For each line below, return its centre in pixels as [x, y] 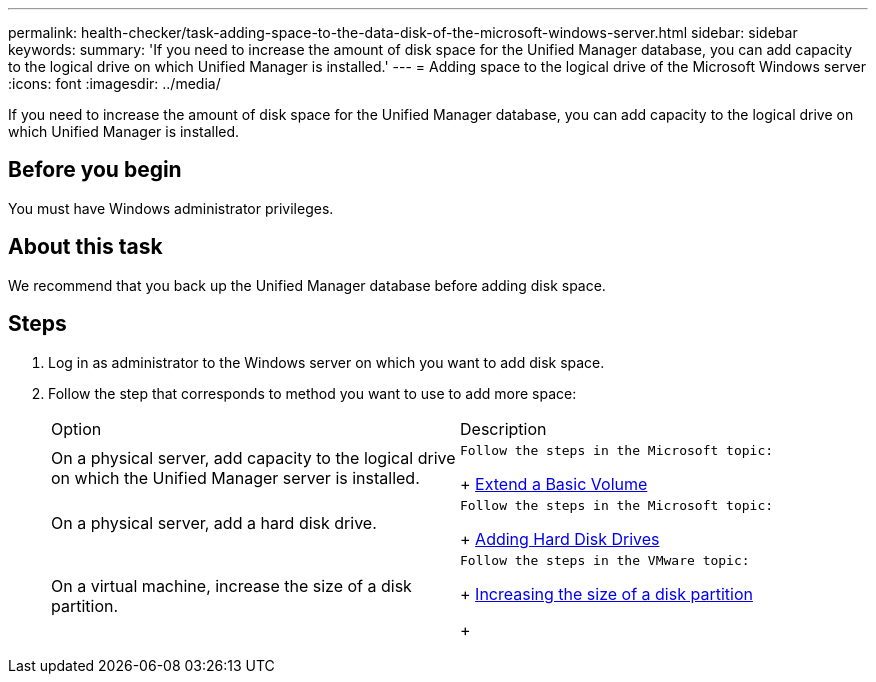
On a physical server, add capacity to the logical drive [253, 458]
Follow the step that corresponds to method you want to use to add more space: [312, 393]
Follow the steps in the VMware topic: [605, 560]
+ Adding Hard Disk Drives [560, 538]
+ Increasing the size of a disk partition [606, 593]
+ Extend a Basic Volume [554, 483]
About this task [85, 247]
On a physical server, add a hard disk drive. [214, 523]
